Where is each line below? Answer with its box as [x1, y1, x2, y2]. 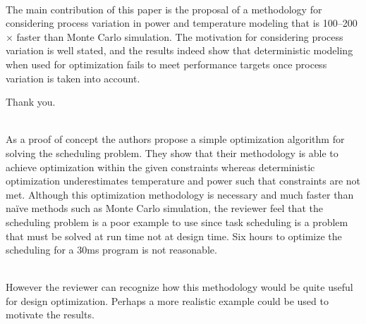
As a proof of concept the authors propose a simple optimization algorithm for [6, 132, 345, 147]
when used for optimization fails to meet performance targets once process [6, 56, 327, 71]
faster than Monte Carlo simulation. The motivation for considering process [16, 29, 343, 44]
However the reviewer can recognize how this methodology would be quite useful [6, 280, 353, 294]
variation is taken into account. [6, 70, 140, 85]
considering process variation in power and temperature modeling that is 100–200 [6, 15, 358, 30]
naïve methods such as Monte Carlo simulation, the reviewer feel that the [6, 201, 323, 216]
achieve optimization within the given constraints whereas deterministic [6, 159, 315, 174]
